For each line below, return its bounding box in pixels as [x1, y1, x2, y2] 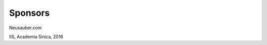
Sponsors [9, 7, 50, 18]
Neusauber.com [9, 25, 42, 31]
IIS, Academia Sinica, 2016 [9, 34, 64, 40]
